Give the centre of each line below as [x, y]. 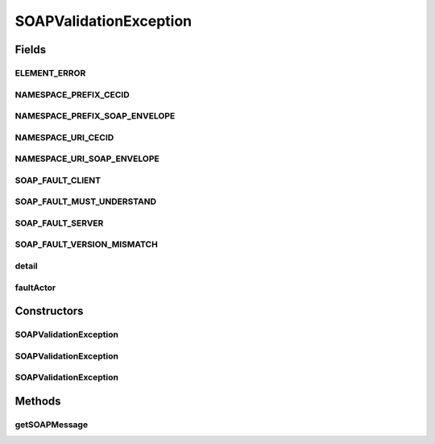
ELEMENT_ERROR [50, 73]
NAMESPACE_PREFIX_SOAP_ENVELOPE [95, 116]
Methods [38, 401]
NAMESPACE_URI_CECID [64, 137]
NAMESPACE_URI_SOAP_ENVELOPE [87, 159]
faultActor [35, 288]
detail [26, 266]
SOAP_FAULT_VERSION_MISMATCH [87, 244]
